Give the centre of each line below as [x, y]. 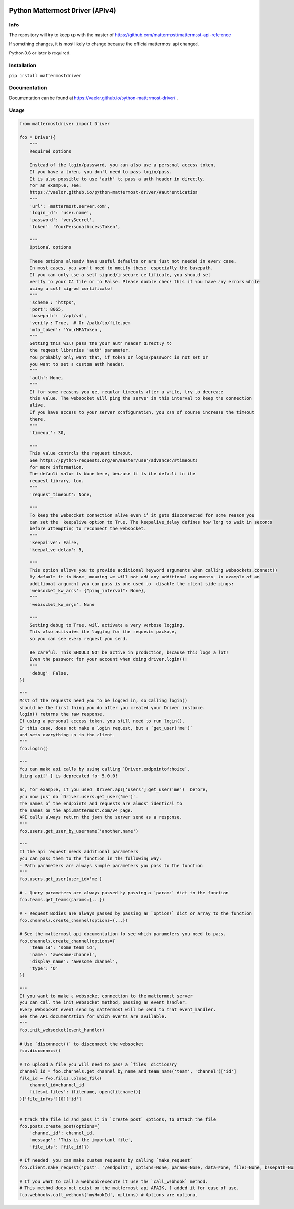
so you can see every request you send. [79, 639]
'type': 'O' [44, 968]
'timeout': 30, [48, 433]
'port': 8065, [47, 309]
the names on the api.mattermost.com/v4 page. [76, 810]
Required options [50, 151]
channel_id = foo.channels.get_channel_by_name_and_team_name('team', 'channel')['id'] [128, 1071]
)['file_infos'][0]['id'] [50, 1099]
